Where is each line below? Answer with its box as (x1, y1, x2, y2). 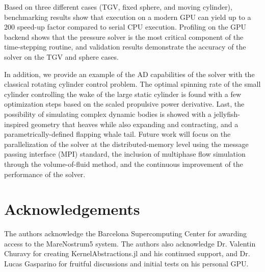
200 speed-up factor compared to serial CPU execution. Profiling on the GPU (4, 21, 247, 32)
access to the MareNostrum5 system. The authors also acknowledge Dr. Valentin (4, 238, 256, 249)
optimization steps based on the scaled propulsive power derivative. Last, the (4, 98, 245, 109)
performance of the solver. (4, 168, 86, 179)
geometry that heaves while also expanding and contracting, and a (31, 118, 238, 129)
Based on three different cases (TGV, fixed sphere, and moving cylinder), (4, 2, 232, 12)
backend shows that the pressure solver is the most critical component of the (4, 31, 244, 42)
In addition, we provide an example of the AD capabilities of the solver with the (4, 68, 255, 79)
